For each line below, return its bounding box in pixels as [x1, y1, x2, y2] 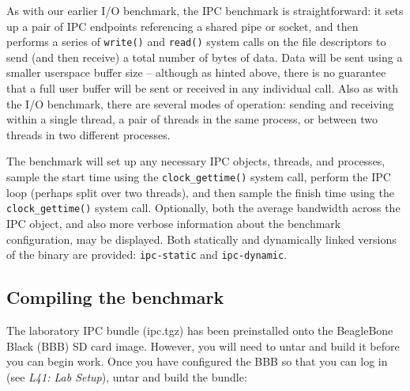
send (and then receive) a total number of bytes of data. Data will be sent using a [6, 48, 403, 65]
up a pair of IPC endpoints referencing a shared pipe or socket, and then [6, 17, 359, 34]
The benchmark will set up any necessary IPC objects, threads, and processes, [6, 153, 386, 169]
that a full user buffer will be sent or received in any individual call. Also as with [6, 80, 398, 97]
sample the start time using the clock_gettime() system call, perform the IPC [6, 169, 391, 184]
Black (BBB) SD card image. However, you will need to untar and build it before [6, 337, 400, 354]
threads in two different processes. [6, 126, 171, 142]
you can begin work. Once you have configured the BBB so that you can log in [6, 353, 388, 370]
